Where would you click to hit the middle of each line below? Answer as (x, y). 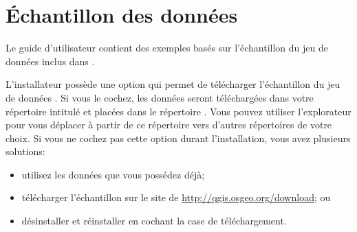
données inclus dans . (50, 61)
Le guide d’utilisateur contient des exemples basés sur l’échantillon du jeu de (167, 48)
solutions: (25, 151)
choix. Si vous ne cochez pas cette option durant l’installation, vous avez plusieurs (178, 138)
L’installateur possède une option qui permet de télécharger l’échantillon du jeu (173, 84)
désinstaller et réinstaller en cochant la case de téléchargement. (154, 221)
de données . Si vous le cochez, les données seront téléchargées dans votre (160, 97)
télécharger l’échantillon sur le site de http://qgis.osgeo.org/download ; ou (176, 197)
